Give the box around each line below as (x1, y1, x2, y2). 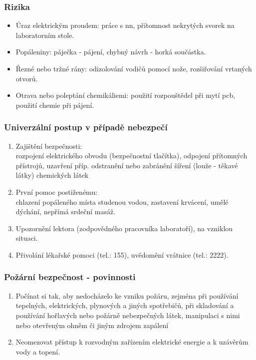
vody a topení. (15, 346, 60, 357)
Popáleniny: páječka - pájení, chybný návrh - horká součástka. (15, 46, 206, 57)
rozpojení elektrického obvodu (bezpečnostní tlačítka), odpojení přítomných (15, 150, 248, 161)
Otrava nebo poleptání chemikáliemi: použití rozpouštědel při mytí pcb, (15, 90, 236, 100)
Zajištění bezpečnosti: (15, 140, 82, 151)
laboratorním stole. (15, 29, 74, 40)
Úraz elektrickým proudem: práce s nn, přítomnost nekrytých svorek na (15, 20, 235, 30)
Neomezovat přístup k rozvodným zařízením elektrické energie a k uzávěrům (15, 337, 249, 347)
